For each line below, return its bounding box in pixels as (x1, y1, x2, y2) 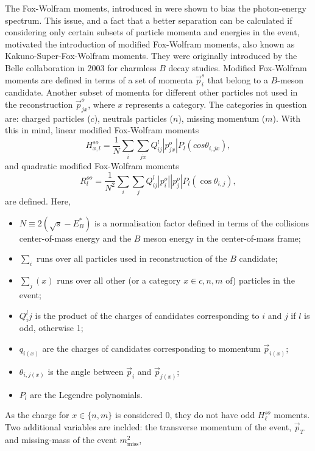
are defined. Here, (5, 195, 71, 208)
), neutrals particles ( (94, 111, 173, 124)
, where (88, 97, 115, 110)
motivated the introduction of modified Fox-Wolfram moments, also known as (5, 37, 295, 50)
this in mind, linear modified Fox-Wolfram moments (5, 124, 199, 136)
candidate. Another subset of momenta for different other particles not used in (5, 86, 298, 99)
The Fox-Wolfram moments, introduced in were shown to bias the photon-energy (5, 2, 306, 14)
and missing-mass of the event (5, 433, 117, 446)
